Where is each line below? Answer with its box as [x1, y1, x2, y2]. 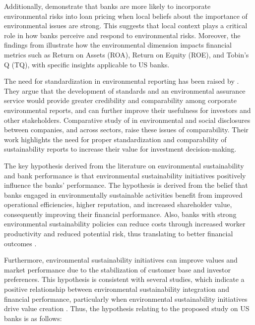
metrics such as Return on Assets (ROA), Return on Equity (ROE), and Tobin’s [4, 49, 249, 59]
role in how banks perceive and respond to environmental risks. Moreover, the [4, 30, 241, 40]
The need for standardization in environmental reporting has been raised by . [4, 76, 239, 86]
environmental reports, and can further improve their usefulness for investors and [4, 105, 251, 115]
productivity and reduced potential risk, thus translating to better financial [4, 228, 233, 239]
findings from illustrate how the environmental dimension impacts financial [4, 40, 232, 50]
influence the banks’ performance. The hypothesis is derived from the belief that [4, 180, 248, 190]
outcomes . [4, 238, 37, 248]
